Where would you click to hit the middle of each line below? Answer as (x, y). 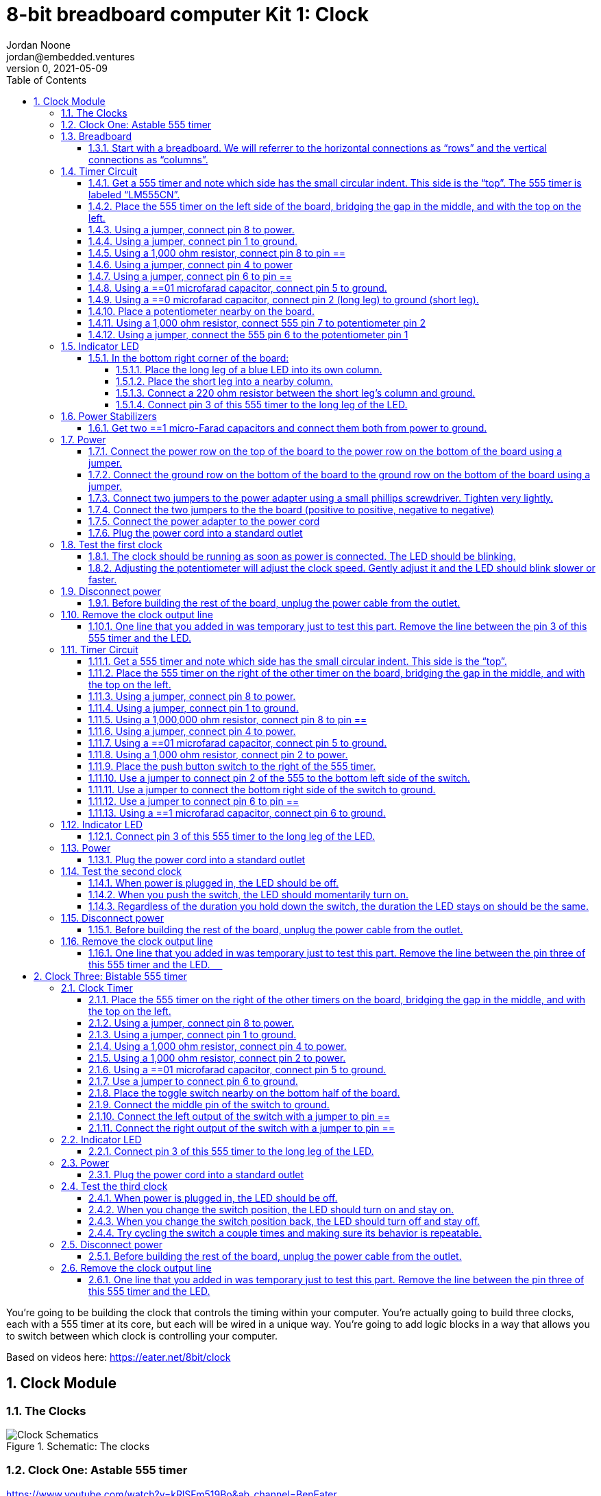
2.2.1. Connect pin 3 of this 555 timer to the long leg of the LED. (231, 1151)
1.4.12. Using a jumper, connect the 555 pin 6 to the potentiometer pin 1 (248, 334)
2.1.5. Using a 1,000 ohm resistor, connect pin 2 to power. (217, 1057)
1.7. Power (84, 439)
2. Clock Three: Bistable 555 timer (110, 976)
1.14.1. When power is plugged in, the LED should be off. (214, 883)
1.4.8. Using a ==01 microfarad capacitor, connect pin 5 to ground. (238, 288)
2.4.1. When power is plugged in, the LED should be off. (213, 1197)
